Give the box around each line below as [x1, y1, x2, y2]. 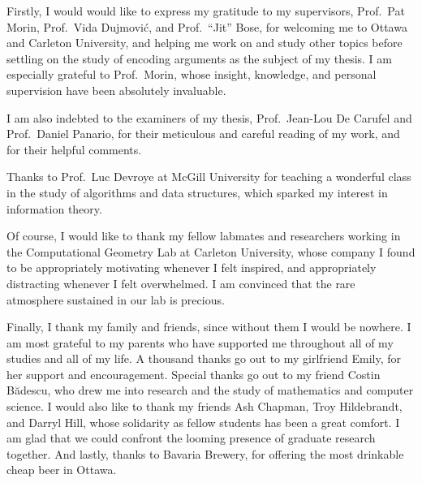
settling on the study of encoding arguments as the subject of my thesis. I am [6, 50, 392, 67]
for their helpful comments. [6, 140, 142, 157]
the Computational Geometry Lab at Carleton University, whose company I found [6, 243, 416, 260]
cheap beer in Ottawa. [6, 461, 117, 478]
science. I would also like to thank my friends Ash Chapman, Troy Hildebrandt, [6, 398, 403, 415]
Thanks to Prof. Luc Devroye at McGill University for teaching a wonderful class [6, 168, 411, 185]
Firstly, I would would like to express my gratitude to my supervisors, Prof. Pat [6, 2, 405, 19]
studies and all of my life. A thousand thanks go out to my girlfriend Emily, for [6, 350, 402, 367]
